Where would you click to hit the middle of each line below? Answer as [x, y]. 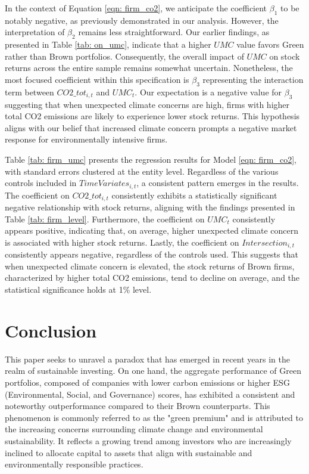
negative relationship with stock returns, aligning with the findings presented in [150, 207]
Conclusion [51, 330]
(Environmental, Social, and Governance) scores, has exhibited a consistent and [150, 394]
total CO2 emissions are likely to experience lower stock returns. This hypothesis [152, 116]
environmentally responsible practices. [74, 464]
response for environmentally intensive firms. [86, 139]
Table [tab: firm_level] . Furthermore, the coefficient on [105, 219]
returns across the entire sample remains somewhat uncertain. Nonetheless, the [149, 68]
